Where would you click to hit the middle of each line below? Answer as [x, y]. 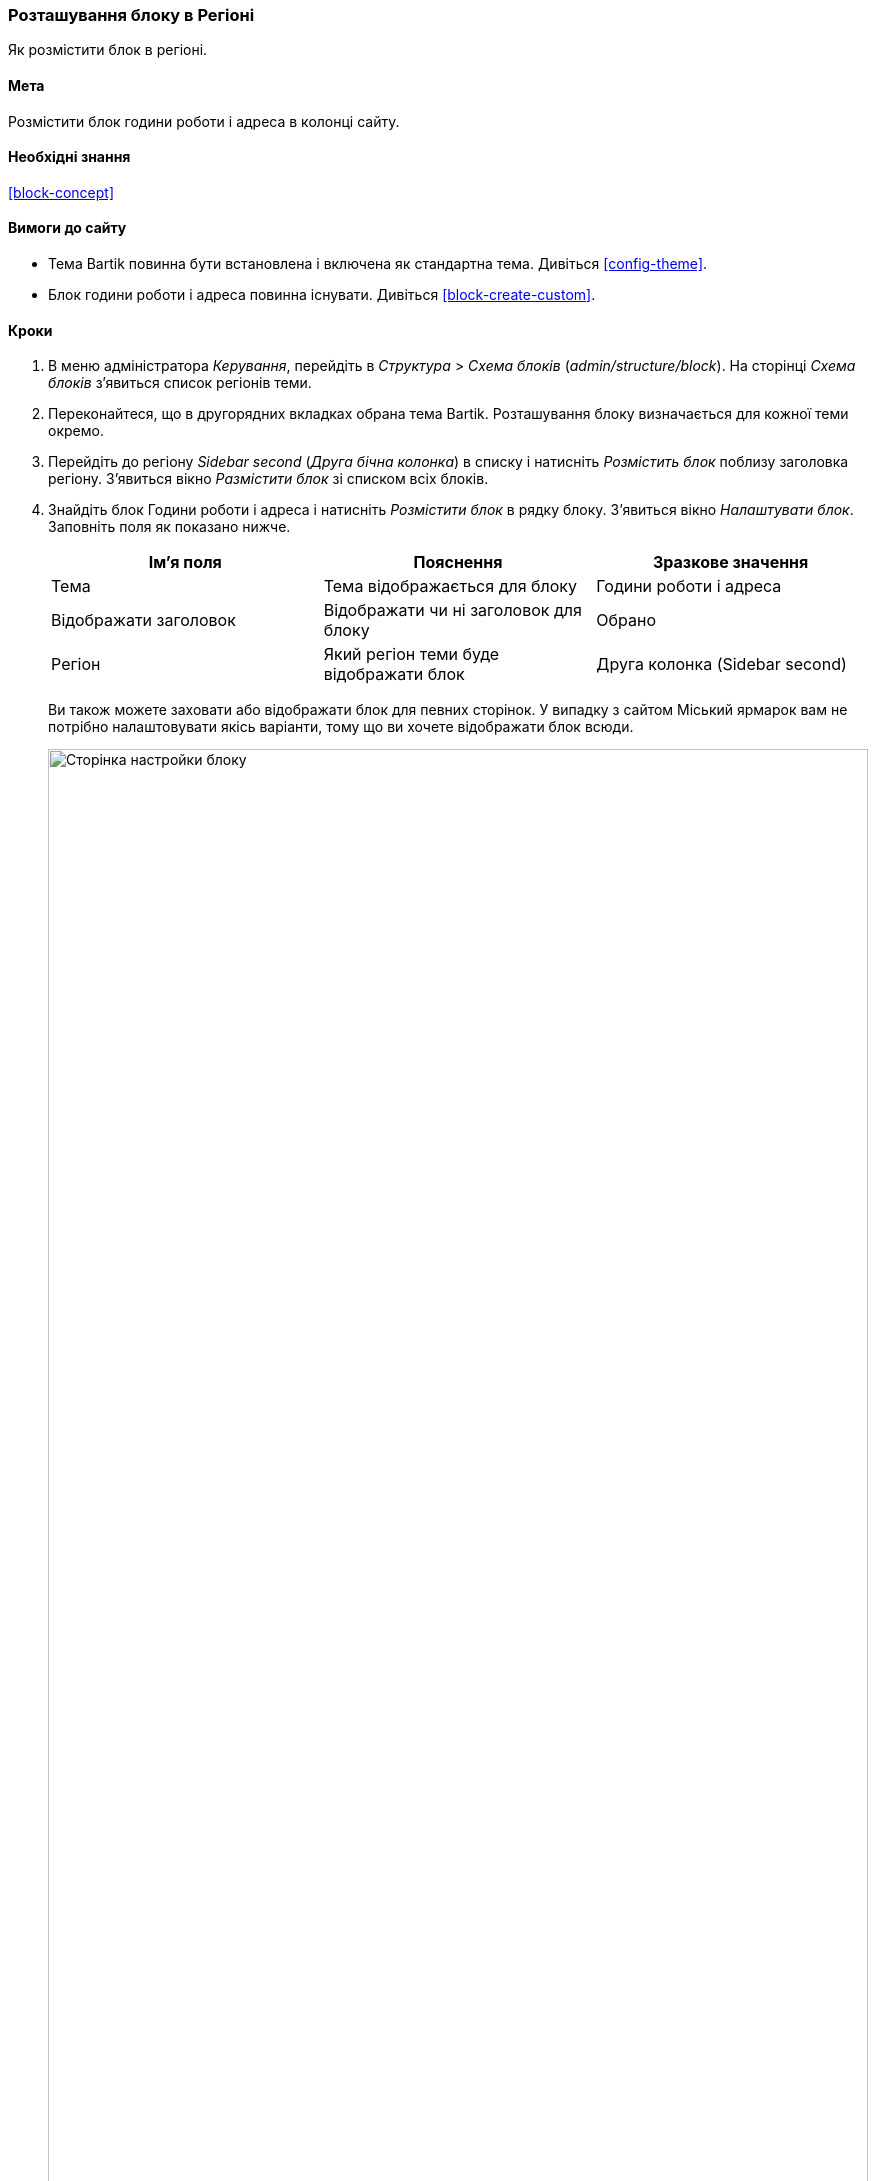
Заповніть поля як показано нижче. [169, 527]
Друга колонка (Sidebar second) [721, 664]
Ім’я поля [185, 562]
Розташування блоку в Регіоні [131, 15]
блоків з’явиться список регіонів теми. [180, 383]
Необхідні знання [69, 157]
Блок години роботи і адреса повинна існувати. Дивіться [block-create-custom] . [322, 295]
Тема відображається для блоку [450, 586]
